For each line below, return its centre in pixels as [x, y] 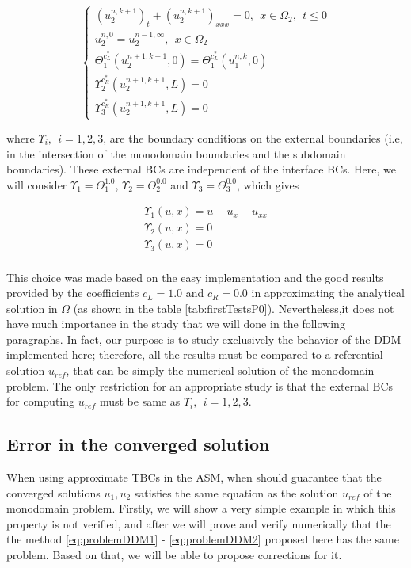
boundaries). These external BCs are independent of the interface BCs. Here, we [202, 169]
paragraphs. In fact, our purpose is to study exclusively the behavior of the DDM [204, 339]
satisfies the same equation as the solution [236, 492]
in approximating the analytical [328, 293]
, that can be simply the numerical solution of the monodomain [220, 370]
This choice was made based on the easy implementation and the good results [195, 277]
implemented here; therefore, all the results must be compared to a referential [195, 355]
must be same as [140, 401]
